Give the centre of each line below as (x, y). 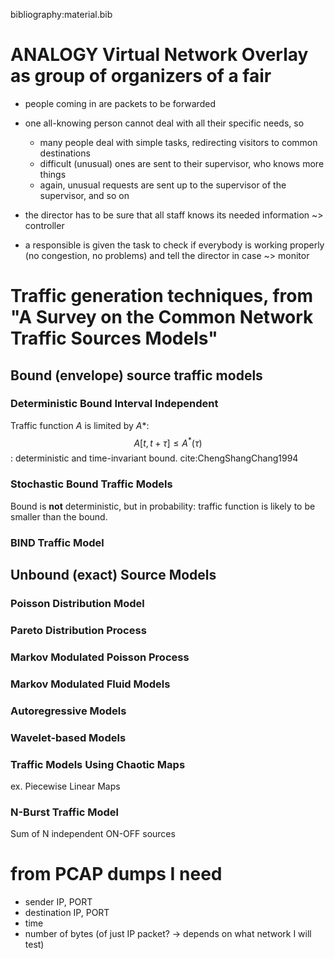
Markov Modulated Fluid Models (90, 684)
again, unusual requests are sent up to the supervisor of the (163, 185)
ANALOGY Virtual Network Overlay (159, 55)
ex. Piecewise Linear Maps (65, 786)
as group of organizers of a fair (141, 76)
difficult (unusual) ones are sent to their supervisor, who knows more (182, 163)
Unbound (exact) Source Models (113, 575)
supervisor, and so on (84, 195)
